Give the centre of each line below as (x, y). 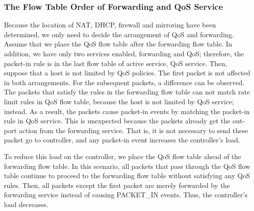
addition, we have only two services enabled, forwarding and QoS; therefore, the (124, 53)
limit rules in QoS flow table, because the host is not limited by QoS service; (119, 101)
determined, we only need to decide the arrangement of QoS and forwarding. (119, 34)
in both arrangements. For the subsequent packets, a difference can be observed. (124, 82)
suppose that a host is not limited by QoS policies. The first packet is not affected (127, 73)
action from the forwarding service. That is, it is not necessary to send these (133, 130)
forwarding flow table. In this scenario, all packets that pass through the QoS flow (127, 166)
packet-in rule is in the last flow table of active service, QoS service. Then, (115, 63)
